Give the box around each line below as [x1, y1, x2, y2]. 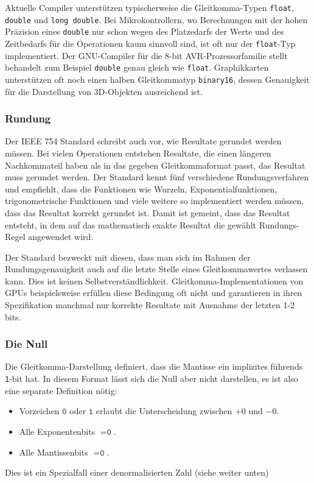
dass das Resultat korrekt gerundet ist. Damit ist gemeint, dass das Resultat [5, 206, 290, 219]
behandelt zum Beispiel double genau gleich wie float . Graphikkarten [5, 61, 269, 74]
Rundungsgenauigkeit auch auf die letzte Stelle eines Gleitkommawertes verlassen [5, 263, 308, 275]
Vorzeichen [19, 404, 60, 417]
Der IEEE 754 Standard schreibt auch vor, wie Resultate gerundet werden [5, 135, 282, 147]
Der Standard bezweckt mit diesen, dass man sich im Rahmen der [5, 250, 251, 263]
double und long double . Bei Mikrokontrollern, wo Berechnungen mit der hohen [5, 13, 308, 26]
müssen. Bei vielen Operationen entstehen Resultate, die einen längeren [5, 146, 271, 159]
